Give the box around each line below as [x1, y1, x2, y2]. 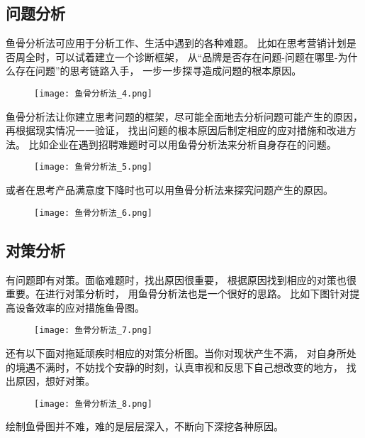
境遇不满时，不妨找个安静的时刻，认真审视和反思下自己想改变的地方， [15, 359, 343, 374]
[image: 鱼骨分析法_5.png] [34, 162, 152, 173]
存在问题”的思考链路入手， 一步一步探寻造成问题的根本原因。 [15, 63, 302, 78]
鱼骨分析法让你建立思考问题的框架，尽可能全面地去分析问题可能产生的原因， [6, 109, 363, 124]
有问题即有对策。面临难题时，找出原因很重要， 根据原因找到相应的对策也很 [6, 272, 356, 287]
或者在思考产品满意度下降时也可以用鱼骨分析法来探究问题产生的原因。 [6, 182, 333, 197]
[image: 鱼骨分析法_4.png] [34, 88, 152, 99]
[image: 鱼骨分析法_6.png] [34, 207, 152, 218]
